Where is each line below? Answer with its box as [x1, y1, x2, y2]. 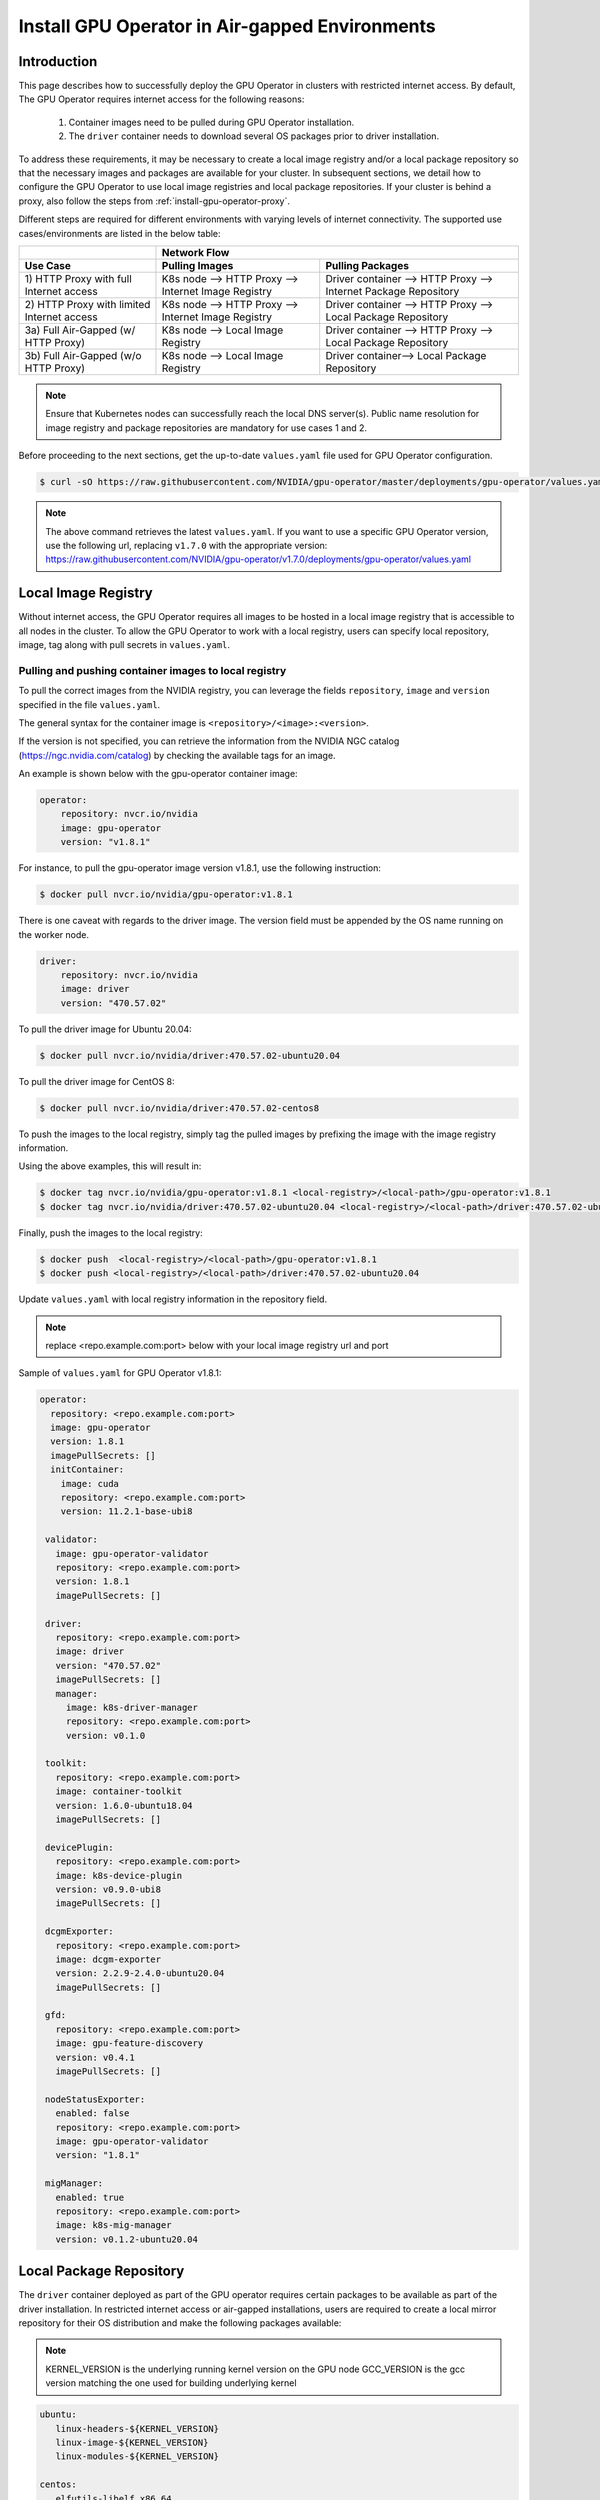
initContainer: [50, 1464, 125, 1475]
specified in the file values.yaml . [18, 698, 161, 710]
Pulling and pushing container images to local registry [18, 663, 287, 677]
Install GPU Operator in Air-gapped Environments [18, 15, 437, 37]
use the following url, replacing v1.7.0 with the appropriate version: [45, 539, 328, 551]
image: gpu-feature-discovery [55, 2038, 204, 2049]
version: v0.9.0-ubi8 [55, 1883, 162, 1895]
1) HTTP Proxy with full [24, 271, 132, 285]
